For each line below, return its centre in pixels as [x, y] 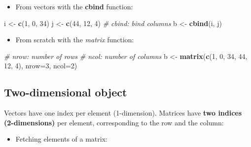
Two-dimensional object [66, 92]
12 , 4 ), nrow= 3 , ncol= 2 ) [41, 66]
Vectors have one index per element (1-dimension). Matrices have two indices [123, 113]
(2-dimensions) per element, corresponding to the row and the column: [114, 122]
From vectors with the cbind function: [74, 6]
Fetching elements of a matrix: [61, 139]
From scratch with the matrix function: [75, 40]
